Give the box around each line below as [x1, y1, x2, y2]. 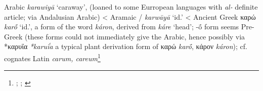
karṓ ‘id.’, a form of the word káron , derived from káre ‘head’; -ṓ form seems [4, 21, 239, 32]
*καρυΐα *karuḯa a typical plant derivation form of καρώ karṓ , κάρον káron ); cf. [4, 41, 247, 52]
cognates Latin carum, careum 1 [4, 51, 101, 63]
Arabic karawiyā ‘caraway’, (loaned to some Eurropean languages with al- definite [4, 2, 258, 12]
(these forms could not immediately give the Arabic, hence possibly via [24, 31, 245, 41]
